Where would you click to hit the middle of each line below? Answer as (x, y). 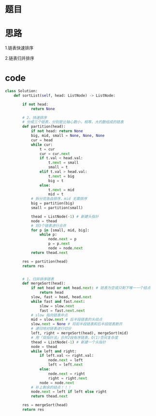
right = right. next (68, 378)
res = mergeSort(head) (45, 405)
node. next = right (67, 374)
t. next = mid (61, 190)
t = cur (47, 149)
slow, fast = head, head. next (61, 297)
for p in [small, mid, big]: (60, 230)
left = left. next (65, 365)
